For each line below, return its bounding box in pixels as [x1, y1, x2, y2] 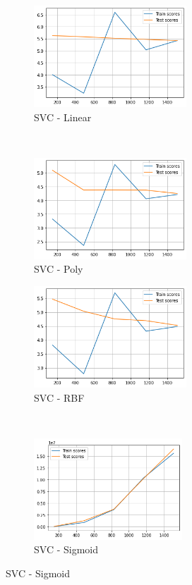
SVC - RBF [34, 390, 85, 405]
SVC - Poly [34, 261, 83, 276]
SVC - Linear [34, 109, 92, 124]
